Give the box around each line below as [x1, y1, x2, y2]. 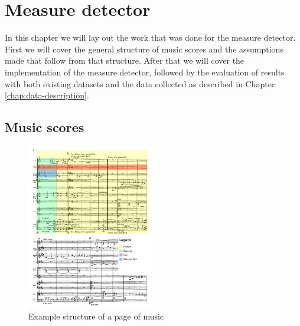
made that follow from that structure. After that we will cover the [5, 54, 244, 67]
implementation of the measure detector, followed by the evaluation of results [5, 65, 285, 78]
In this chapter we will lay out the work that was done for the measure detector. [5, 31, 296, 44]
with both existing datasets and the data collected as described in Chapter [5, 77, 275, 90]
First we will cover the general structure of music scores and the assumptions [5, 42, 283, 55]
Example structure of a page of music [28, 309, 164, 322]
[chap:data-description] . [5, 89, 89, 101]
